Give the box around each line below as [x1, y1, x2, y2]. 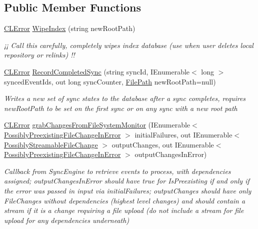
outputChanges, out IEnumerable [111, 139, 214, 149]
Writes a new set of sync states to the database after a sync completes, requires [4, 93, 246, 103]
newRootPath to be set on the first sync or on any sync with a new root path [4, 102, 237, 113]
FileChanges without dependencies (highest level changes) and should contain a [4, 195, 245, 205]
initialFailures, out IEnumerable [134, 129, 232, 139]
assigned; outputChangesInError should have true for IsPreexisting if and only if [4, 175, 249, 186]
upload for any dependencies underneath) [4, 214, 129, 225]
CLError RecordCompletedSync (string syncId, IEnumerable [4, 66, 190, 76]
